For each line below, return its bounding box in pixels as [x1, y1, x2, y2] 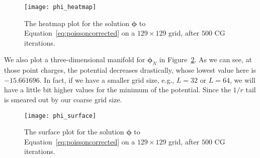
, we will [230, 74, 255, 85]
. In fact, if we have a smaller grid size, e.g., [39, 74, 175, 85]
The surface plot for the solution [24, 126, 124, 137]
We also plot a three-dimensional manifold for [4, 54, 145, 65]
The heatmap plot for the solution [24, 18, 129, 28]
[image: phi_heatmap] [24, 4, 97, 11]
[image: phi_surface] [24, 112, 97, 119]
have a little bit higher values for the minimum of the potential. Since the [4, 84, 231, 95]
